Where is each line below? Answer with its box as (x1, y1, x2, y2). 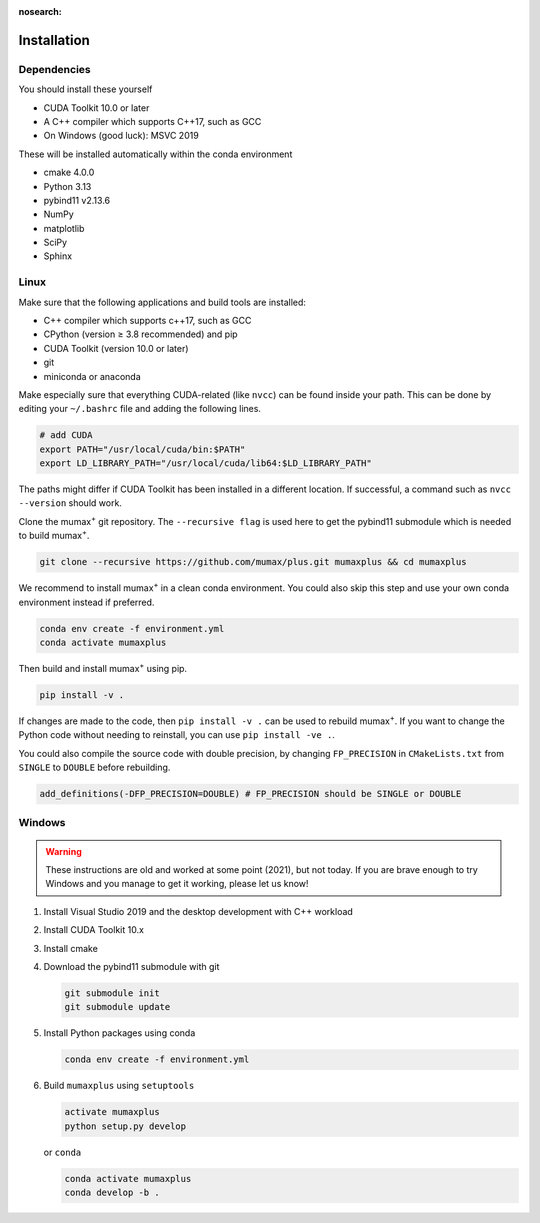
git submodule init (64, 987, 160, 999)
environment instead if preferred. (18, 596, 155, 608)
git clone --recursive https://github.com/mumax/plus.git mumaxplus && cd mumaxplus (39, 556, 467, 568)
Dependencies (18, 62, 92, 76)
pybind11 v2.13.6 (43, 194, 110, 206)
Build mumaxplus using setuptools (43, 1080, 195, 1092)
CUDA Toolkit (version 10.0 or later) (43, 342, 189, 354)
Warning (45, 845, 82, 857)
